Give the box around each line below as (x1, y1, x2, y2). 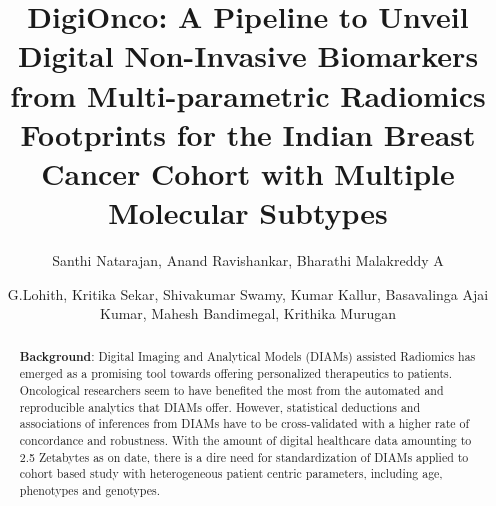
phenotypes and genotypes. (19, 481, 160, 498)
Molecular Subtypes (108, 192, 388, 233)
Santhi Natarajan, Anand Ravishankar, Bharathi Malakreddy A (52, 250, 444, 271)
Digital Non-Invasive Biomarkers (17, 35, 479, 76)
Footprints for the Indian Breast (20, 113, 476, 154)
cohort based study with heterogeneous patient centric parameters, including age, (19, 465, 443, 482)
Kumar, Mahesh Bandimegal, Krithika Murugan (99, 303, 396, 324)
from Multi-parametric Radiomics (10, 74, 486, 115)
